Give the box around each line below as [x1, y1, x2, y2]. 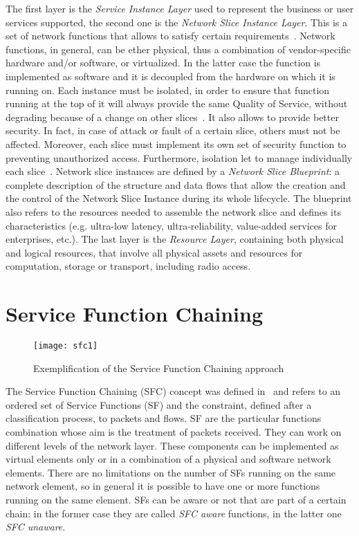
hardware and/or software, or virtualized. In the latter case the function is [6, 55, 321, 70]
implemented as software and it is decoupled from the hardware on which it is [6, 68, 335, 83]
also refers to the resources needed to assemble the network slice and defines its [6, 204, 341, 219]
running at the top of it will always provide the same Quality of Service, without [6, 96, 348, 111]
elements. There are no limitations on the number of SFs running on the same [6, 465, 336, 479]
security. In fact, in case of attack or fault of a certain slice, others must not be [6, 123, 340, 138]
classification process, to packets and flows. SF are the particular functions [6, 411, 322, 425]
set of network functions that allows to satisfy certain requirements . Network [6, 28, 335, 43]
